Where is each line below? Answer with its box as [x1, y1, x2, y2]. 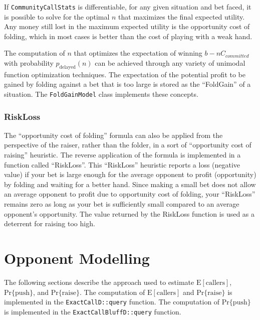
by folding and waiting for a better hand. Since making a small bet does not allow [4, 179, 256, 189]
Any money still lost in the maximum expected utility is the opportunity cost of [4, 21, 250, 32]
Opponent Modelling [4, 248, 150, 268]
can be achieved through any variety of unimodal [95, 58, 245, 68]
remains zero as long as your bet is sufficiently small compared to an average [4, 199, 239, 209]
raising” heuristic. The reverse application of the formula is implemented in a [4, 149, 241, 160]
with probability [4, 58, 54, 68]
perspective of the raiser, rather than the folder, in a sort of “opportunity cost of [4, 139, 251, 150]
